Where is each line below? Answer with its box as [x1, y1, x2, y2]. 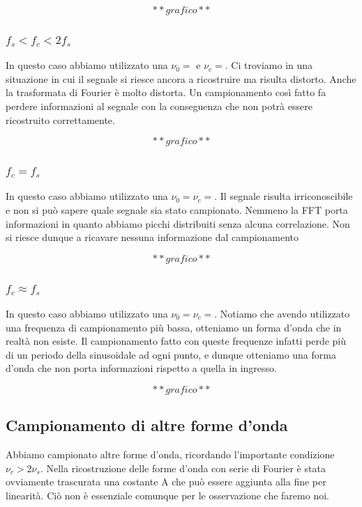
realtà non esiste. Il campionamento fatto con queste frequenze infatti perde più [6, 334, 347, 348]
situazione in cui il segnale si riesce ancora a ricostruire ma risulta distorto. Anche [6, 71, 356, 86]
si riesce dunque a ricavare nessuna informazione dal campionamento [6, 230, 299, 244]
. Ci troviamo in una [225, 58, 313, 72]
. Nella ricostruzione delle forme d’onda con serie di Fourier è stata [40, 460, 326, 475]
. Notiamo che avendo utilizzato [214, 306, 350, 320]
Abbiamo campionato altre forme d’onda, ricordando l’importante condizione [6, 447, 335, 462]
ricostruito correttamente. [6, 112, 115, 127]
